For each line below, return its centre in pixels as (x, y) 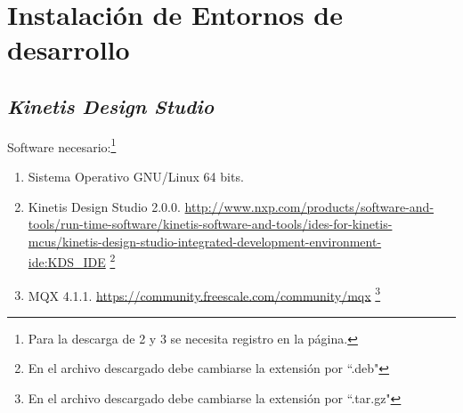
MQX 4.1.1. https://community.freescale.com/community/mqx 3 (204, 294)
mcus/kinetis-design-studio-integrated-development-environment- (205, 241)
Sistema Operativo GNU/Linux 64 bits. (136, 177)
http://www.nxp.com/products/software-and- (309, 206)
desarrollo (69, 49)
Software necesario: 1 (62, 145)
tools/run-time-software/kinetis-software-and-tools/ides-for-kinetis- (210, 224)
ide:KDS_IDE (67, 262)
